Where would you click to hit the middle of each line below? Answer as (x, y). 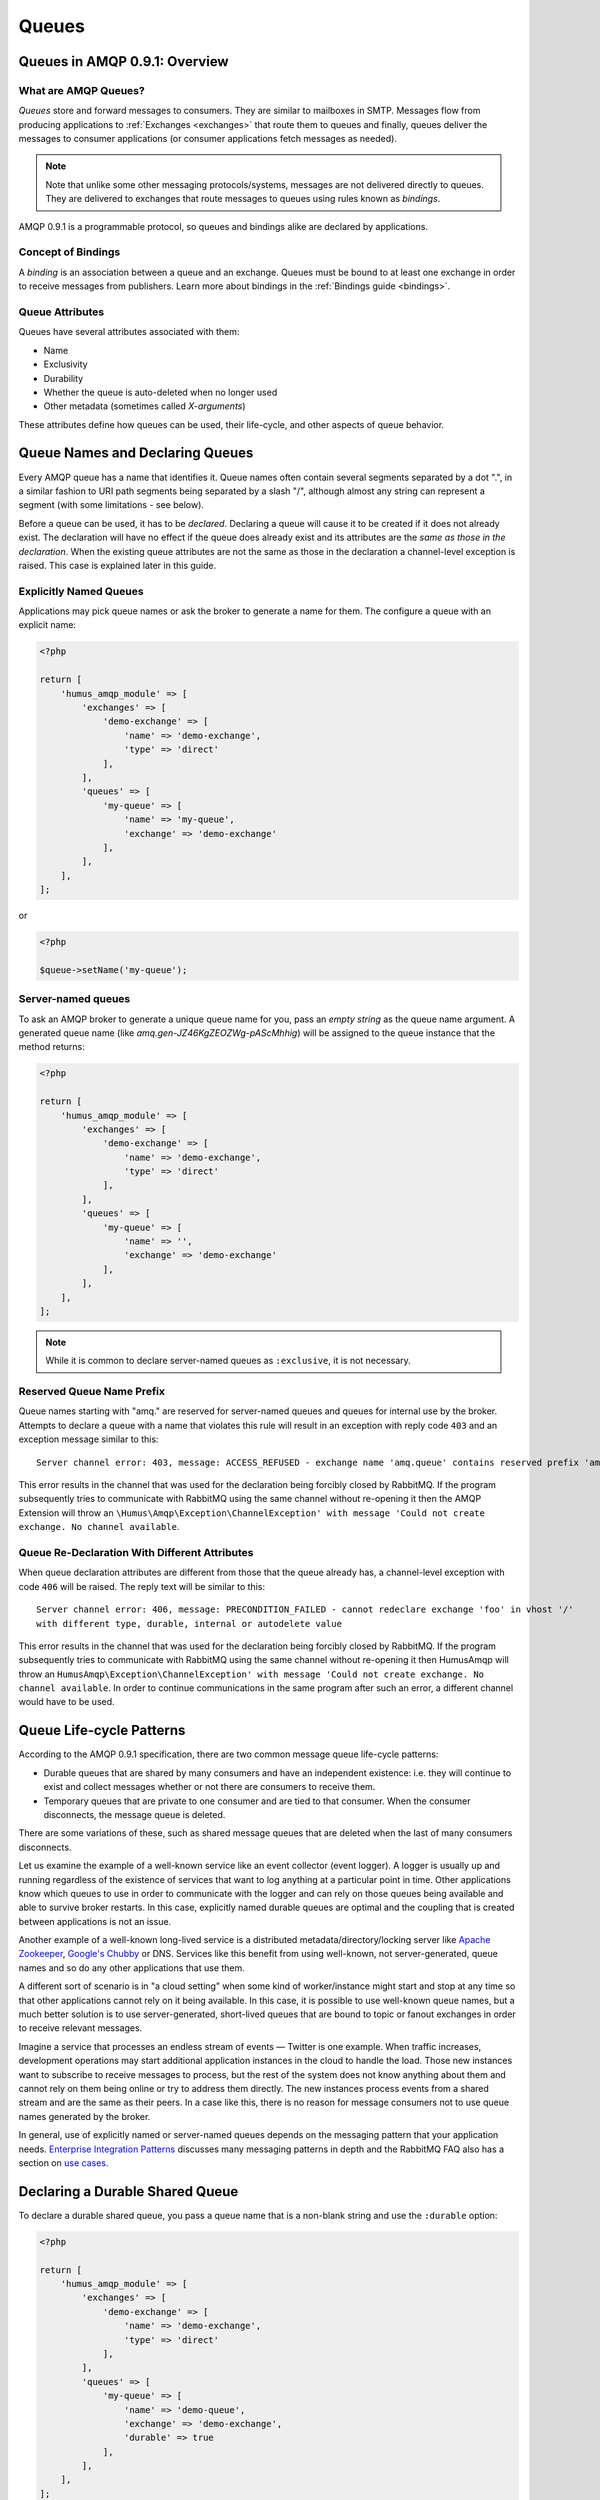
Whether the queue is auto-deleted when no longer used (160, 392)
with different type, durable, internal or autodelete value (189, 1623)
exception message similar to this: (88, 1439)
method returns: (51, 1047)
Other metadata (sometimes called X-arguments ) (144, 406)
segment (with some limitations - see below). (111, 505)
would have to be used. (66, 1702)
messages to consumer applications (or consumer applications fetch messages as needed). (207, 139)
